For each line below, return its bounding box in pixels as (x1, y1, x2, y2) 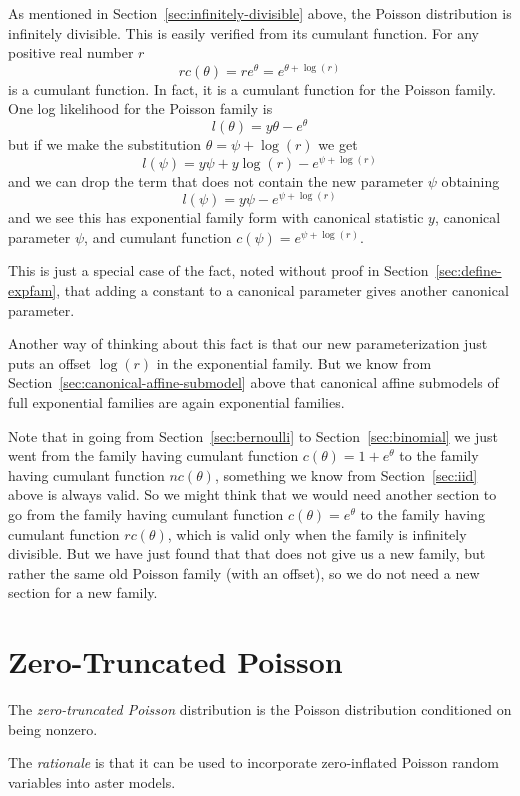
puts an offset (8, 352, 91, 373)
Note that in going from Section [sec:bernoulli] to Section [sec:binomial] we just (8, 425, 498, 446)
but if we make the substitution (8, 134, 202, 155)
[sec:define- (435, 260, 502, 281)
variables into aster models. (8, 771, 176, 792)
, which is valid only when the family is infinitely (167, 523, 467, 544)
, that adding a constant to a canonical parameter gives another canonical (56, 280, 509, 301)
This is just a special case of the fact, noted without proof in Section (8, 260, 429, 281)
